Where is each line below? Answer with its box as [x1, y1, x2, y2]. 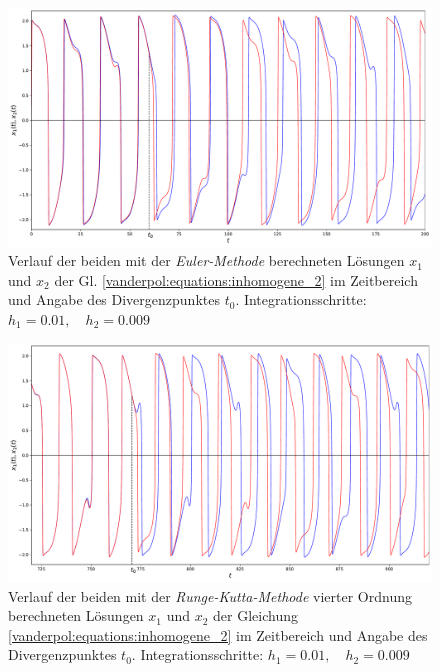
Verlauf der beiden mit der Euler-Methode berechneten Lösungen [8, 250, 405, 271]
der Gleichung [213, 605, 298, 626]
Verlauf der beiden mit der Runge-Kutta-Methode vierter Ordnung [8, 585, 412, 606]
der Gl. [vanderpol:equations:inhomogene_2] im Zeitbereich [54, 269, 418, 290]
